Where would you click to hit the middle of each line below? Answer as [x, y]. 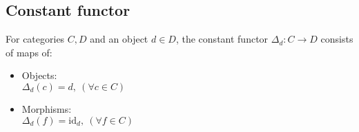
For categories [35, 39]
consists [337, 39]
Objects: [39, 75]
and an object [119, 39]
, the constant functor [222, 39]
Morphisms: [47, 108]
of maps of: [29, 52]
